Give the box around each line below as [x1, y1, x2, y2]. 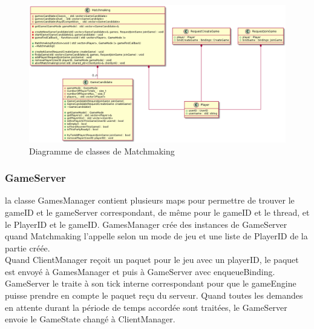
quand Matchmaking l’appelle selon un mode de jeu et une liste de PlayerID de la [5, 230, 308, 242]
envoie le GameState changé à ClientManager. [5, 313, 175, 325]
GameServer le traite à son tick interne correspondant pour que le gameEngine [5, 277, 296, 290]
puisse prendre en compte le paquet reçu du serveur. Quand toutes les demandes [5, 289, 303, 302]
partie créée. [5, 241, 50, 254]
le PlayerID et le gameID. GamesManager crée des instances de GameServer [5, 218, 287, 230]
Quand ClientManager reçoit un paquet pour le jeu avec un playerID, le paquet [5, 253, 299, 266]
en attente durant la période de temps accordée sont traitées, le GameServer [5, 301, 287, 313]
